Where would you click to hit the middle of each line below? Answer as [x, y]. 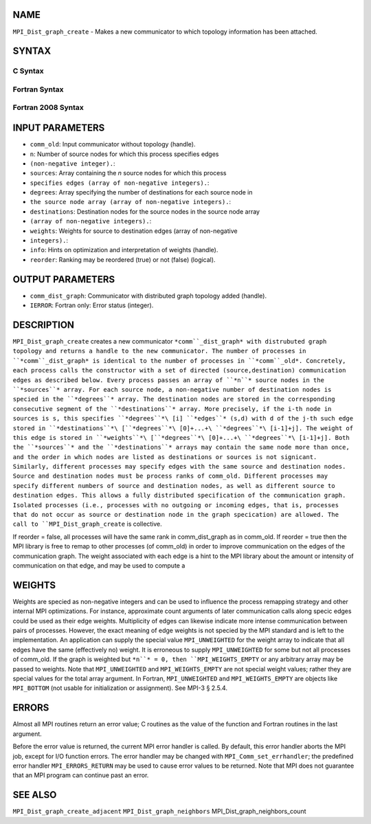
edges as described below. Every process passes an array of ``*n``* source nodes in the [168, 380]
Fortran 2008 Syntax [48, 108]
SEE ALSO [35, 795]
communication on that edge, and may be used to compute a [99, 566]
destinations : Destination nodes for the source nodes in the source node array [145, 211]
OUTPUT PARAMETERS [64, 279]
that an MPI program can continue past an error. [81, 775]
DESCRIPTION [44, 325]
